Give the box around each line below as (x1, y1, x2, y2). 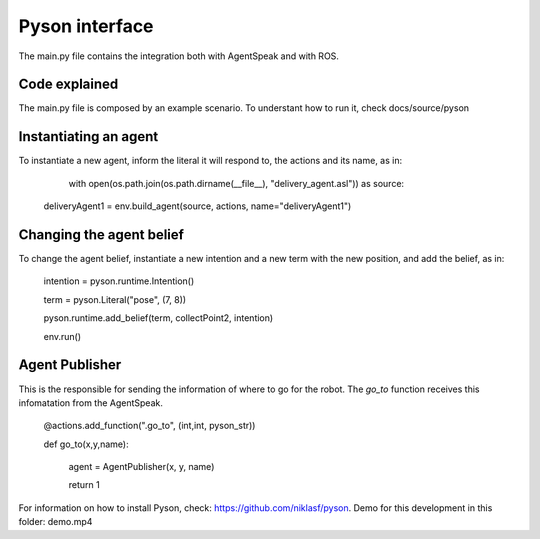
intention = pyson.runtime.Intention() (43, 275, 195, 287)
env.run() (43, 330, 82, 342)
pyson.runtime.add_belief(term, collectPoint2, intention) (43, 312, 274, 324)
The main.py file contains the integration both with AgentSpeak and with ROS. (18, 50, 340, 62)
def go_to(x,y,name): (43, 438, 129, 450)
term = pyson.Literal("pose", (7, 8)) (43, 293, 187, 305)
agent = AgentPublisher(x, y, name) (68, 461, 215, 473)
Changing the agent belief (18, 226, 185, 243)
